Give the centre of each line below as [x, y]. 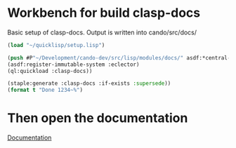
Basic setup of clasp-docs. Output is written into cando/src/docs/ [102, 32]
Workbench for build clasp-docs [104, 13]
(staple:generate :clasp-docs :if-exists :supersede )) [89, 83]
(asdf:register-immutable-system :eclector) [73, 65]
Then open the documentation [98, 118]
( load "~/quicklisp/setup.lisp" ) [56, 45]
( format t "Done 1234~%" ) [45, 90]
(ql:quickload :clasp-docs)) [50, 71]
